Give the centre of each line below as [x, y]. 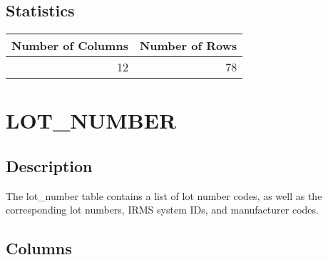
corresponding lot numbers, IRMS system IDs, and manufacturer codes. [162, 210]
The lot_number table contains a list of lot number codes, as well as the [164, 195]
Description [49, 165]
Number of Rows [188, 46]
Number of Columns [70, 46]
